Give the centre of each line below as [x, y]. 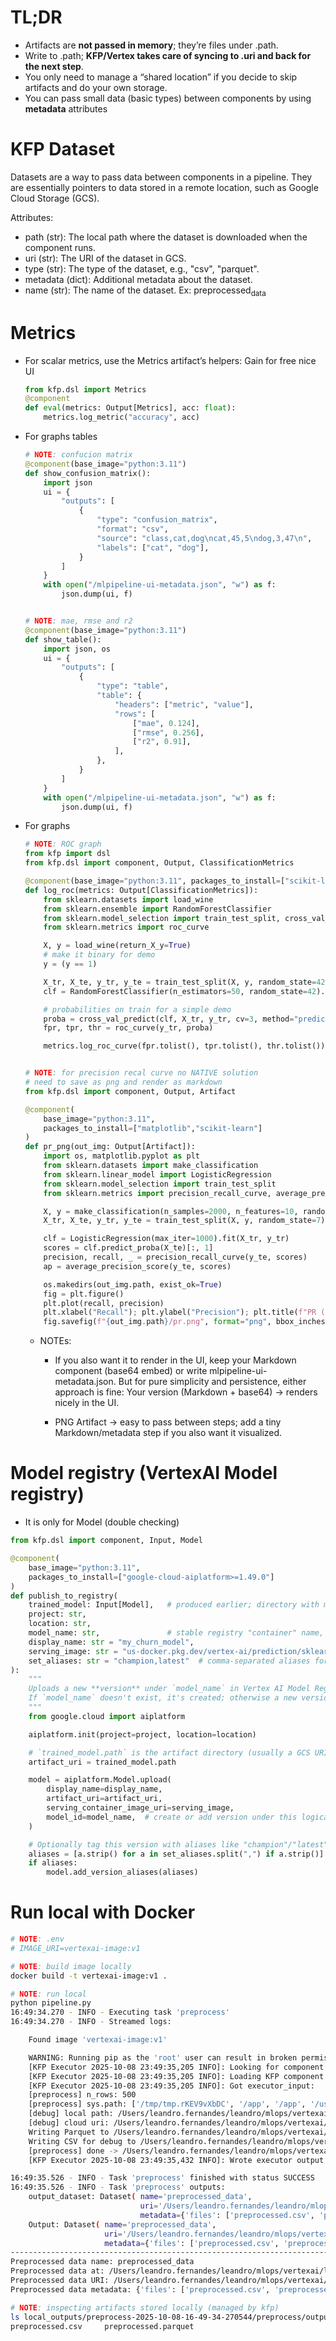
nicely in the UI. [87, 1403]
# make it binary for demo [99, 955]
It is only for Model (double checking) [102, 1522]
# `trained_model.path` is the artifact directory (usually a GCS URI [178, 1752]
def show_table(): [63, 639]
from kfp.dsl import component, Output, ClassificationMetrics [159, 863]
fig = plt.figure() [84, 1294]
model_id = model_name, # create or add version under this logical [189, 1817]
